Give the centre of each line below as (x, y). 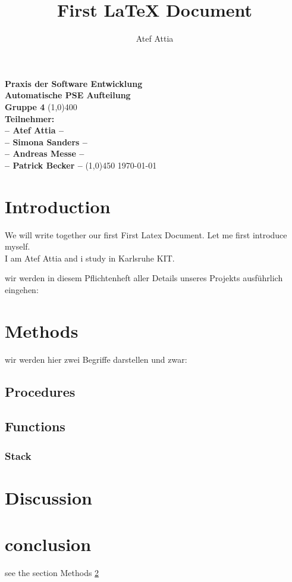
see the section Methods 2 (52, 573)
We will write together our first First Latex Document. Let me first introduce (146, 234)
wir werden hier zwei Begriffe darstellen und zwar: (96, 359)
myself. (18, 246)
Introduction (58, 206)
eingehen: (22, 289)
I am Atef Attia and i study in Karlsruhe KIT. (90, 258)
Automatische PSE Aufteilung (68, 95)
